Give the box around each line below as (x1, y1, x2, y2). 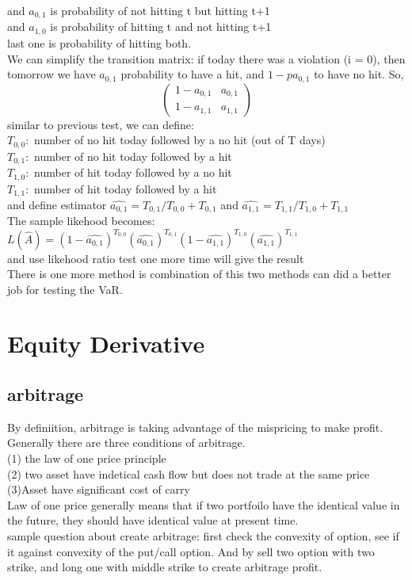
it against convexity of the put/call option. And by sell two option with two (7, 543, 375, 559)
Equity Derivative (7, 327, 205, 360)
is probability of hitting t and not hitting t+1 (50, 18, 272, 35)
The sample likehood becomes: (7, 212, 155, 229)
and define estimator (7, 196, 107, 212)
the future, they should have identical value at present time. (7, 512, 299, 528)
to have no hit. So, (314, 66, 404, 82)
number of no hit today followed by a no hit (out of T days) (34, 132, 326, 148)
